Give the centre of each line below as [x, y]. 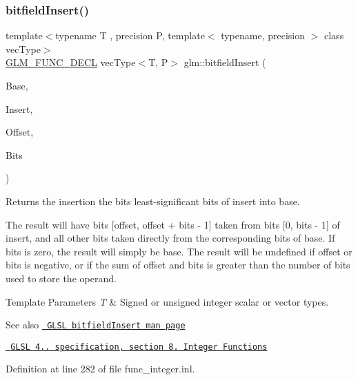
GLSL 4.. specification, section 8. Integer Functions [139, 347]
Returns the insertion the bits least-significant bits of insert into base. [153, 201]
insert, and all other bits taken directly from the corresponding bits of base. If [170, 238]
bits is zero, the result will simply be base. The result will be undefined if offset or [179, 251]
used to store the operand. [61, 278]
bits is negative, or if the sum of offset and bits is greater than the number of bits [178, 265]
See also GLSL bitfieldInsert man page [96, 325]
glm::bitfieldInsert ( [225, 62]
